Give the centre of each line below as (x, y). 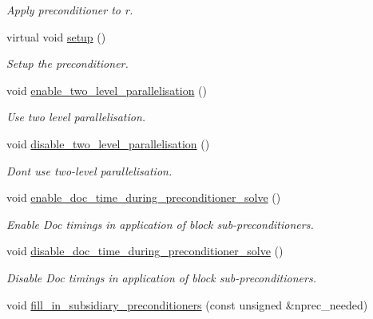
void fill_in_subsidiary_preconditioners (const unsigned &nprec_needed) (187, 304)
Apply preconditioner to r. (70, 10)
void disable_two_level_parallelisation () (108, 143)
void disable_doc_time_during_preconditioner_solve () (145, 251)
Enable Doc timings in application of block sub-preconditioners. (160, 224)
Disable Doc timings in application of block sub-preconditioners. (161, 277)
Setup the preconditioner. (67, 63)
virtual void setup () (56, 36)
